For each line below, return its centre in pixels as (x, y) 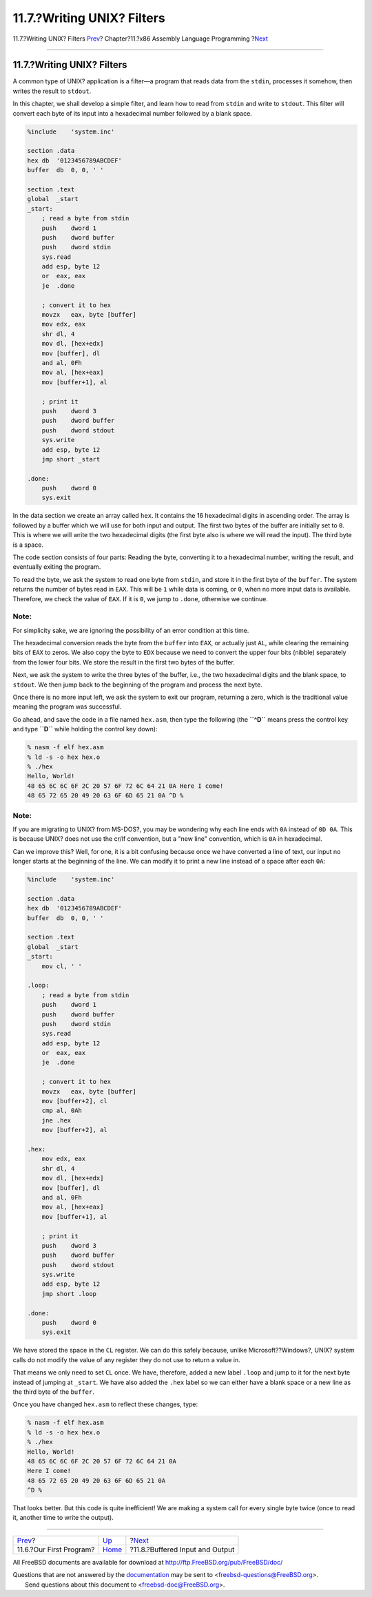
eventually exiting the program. (57, 567)
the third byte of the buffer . (53, 1392)
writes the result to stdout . (52, 91)
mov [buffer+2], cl (75, 1101)
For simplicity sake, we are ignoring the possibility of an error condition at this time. (131, 630)
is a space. (28, 545)
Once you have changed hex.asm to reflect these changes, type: (105, 1404)
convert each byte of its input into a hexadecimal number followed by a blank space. (133, 113)
